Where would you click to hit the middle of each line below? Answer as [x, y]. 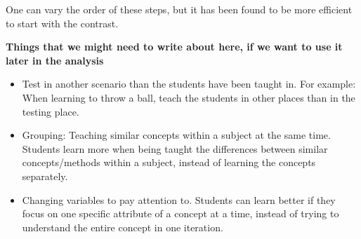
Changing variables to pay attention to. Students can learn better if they [179, 199]
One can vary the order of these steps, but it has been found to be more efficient [179, 9]
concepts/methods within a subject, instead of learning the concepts [169, 162]
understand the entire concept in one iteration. [123, 227]
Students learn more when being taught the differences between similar [175, 148]
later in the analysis [55, 60]
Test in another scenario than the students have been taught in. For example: [189, 84]
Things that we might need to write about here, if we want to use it [174, 47]
